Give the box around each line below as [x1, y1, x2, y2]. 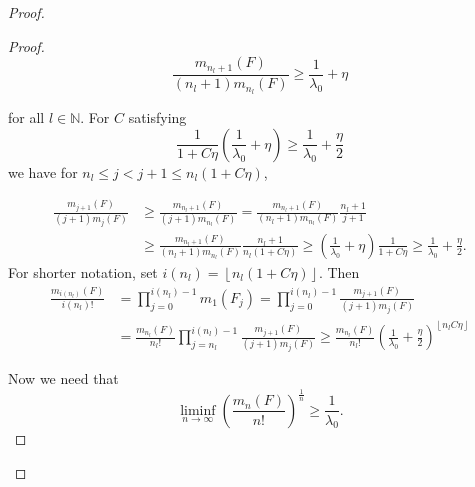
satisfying [128, 106, 187, 127]
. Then [318, 261, 360, 282]
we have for [8, 161, 78, 182]
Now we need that [8, 367, 119, 388]
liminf [180, 403, 216, 418]
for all [8, 106, 45, 127]
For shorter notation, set [8, 261, 158, 282]
